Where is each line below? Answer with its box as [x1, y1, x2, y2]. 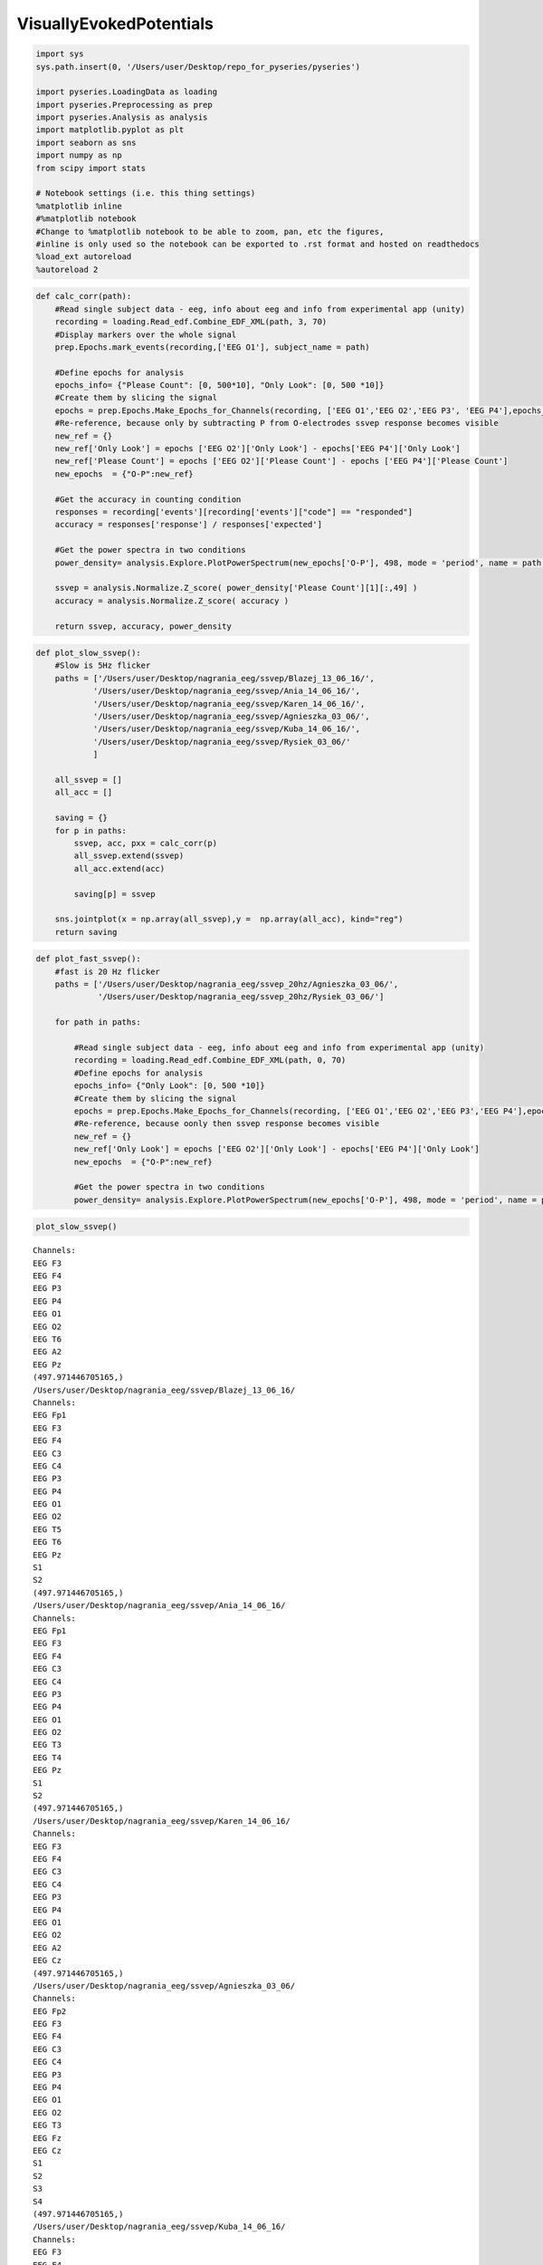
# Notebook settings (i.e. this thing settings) [35, 188, 256, 198]
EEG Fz [33, 2133, 62, 2143]
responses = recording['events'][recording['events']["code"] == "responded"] [54, 507, 414, 516]
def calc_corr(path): [35, 291, 132, 302]
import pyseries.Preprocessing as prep [35, 100, 213, 110]
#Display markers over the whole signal [54, 329, 237, 340]
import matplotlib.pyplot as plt [35, 125, 185, 135]
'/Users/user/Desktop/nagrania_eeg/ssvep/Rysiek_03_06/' [92, 737, 351, 747]
